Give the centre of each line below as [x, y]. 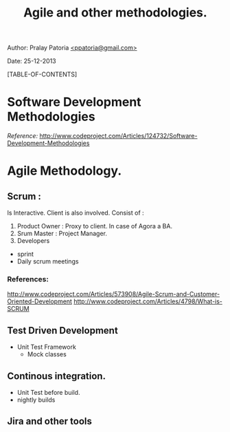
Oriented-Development [39, 301]
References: [28, 279]
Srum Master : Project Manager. [62, 234]
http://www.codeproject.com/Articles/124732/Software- [118, 136]
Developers [33, 241]
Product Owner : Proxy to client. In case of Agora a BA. [95, 226]
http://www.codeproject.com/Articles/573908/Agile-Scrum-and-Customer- [114, 294]
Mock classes [47, 354]
